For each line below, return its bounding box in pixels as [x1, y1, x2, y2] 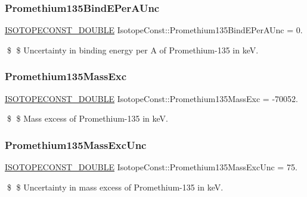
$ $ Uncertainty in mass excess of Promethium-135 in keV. [7, 180, 224, 193]
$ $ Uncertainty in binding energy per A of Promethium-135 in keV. [7, 43, 259, 56]
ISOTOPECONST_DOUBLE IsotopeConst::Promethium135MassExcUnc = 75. [5, 161, 297, 173]
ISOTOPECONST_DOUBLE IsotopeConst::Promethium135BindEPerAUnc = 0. [5, 24, 303, 36]
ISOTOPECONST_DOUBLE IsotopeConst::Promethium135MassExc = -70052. [5, 92, 298, 104]
